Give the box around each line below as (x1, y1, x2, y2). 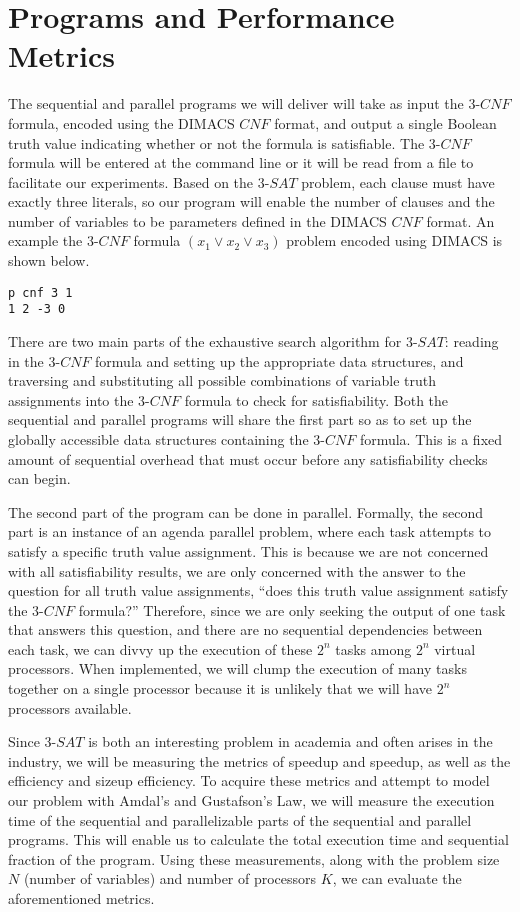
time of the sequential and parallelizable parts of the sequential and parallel (8, 809, 472, 830)
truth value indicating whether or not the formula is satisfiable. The (8, 132, 425, 153)
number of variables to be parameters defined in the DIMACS (8, 210, 387, 231)
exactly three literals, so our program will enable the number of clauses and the (8, 191, 495, 212)
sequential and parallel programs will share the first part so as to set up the (8, 409, 472, 430)
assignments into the (8, 389, 134, 410)
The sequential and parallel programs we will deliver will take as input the (8, 93, 464, 114)
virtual (434, 638, 476, 659)
